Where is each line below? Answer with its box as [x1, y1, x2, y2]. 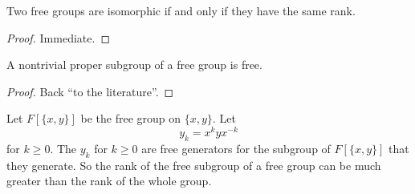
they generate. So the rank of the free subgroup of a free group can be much [6, 156, 381, 173]
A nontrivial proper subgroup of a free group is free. [6, 56, 262, 73]
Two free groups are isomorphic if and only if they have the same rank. [6, 2, 356, 18]
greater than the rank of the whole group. [6, 172, 212, 189]
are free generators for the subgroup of [141, 139, 331, 156]
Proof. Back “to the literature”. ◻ [6, 83, 174, 99]
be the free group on [80, 110, 181, 127]
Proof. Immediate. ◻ [6, 29, 110, 46]
